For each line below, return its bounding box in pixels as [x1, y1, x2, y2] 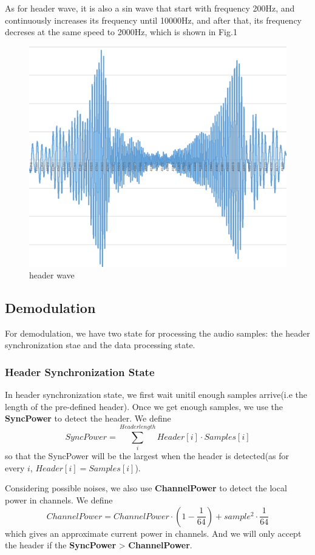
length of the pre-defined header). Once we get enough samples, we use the [5, 400, 283, 412]
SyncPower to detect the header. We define [5, 412, 171, 425]
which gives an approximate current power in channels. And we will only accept [5, 526, 302, 539]
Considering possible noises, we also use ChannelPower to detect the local [5, 482, 287, 494]
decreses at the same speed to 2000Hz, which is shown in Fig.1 [5, 25, 237, 38]
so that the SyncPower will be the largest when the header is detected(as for [5, 449, 290, 462]
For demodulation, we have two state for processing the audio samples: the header [5, 326, 310, 339]
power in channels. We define [5, 493, 113, 506]
